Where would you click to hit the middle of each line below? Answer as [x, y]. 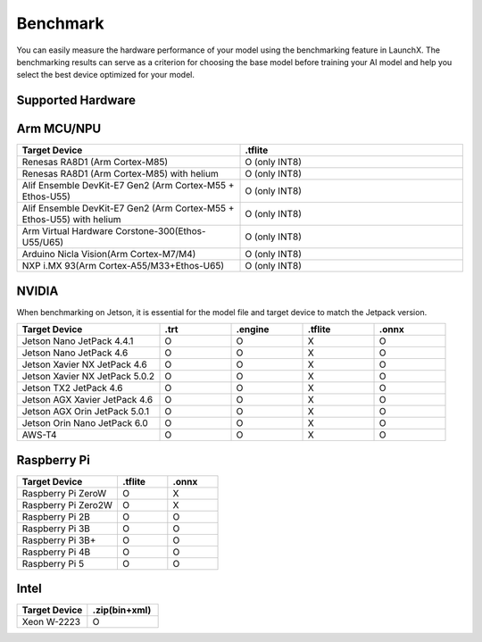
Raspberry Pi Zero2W [67, 504]
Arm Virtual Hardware [67, 231]
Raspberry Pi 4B [56, 552]
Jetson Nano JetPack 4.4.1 [78, 341]
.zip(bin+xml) [122, 610]
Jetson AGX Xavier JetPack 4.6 [87, 400]
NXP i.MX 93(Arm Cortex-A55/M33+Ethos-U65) [123, 266]
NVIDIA [37, 291]
